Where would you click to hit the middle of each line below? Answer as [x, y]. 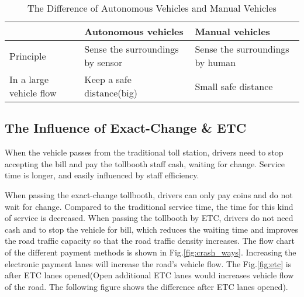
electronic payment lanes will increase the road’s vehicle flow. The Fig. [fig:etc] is [148, 263]
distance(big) [111, 93]
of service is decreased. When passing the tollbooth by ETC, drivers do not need [149, 218]
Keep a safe [108, 79]
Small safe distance [234, 86]
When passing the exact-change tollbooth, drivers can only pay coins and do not [149, 194]
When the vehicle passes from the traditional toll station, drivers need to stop [144, 152]
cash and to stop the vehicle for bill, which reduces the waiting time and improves [152, 229]
